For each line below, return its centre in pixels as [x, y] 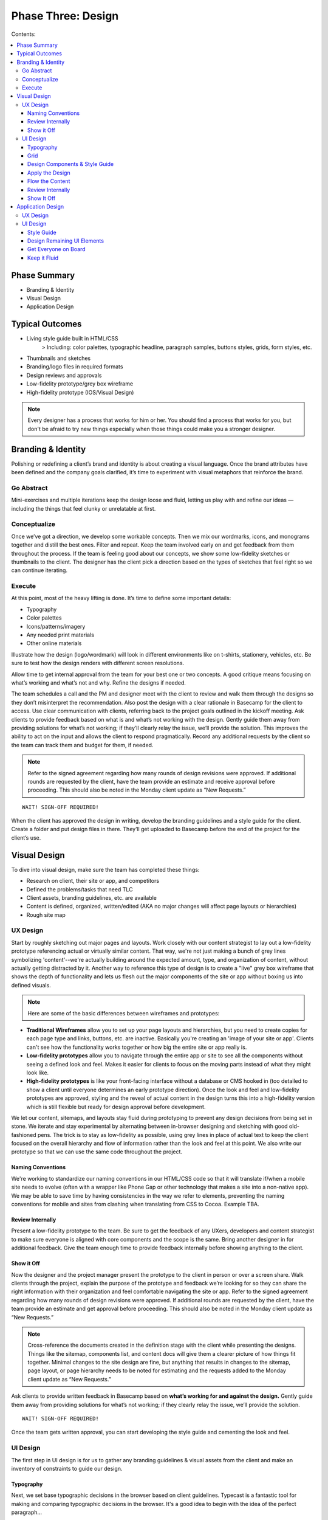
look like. [38, 1073]
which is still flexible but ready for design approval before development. [116, 1107]
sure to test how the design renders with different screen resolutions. [98, 663]
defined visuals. [31, 985]
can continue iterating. [39, 570]
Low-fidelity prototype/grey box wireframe [80, 384]
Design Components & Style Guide [71, 164]
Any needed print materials [60, 635]
